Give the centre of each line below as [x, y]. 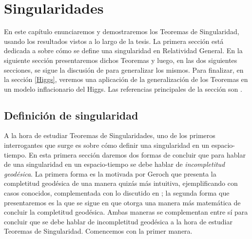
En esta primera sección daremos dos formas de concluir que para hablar [137, 154]
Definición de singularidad [71, 115]
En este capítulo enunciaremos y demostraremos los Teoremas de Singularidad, [122, 31]
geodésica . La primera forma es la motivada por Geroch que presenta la [110, 173]
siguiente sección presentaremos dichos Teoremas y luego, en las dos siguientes [121, 60]
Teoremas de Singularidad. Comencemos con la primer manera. [98, 231]
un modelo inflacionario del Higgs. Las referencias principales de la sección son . [123, 89]
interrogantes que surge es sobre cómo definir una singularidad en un [107, 145]
